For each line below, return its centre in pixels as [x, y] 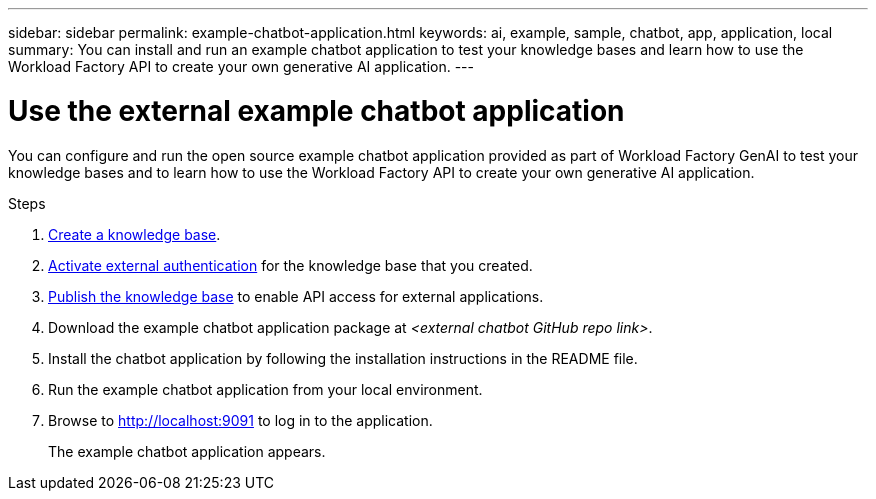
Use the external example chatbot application [316, 110]
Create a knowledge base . [134, 234]
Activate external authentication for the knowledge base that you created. [290, 265]
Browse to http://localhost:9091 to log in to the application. [240, 420]
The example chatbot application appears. [187, 451]
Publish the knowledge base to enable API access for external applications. [296, 296]
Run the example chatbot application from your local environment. [265, 389]
